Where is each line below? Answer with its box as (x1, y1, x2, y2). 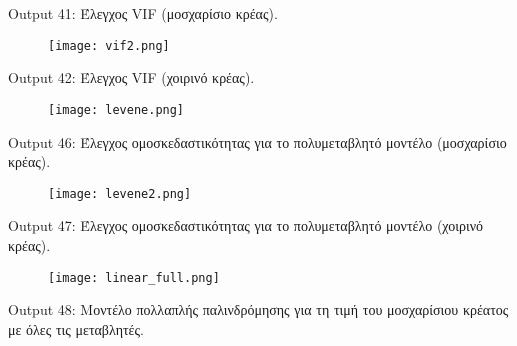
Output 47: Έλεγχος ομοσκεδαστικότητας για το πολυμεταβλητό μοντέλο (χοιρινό (8, 215, 484, 236)
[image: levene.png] (48, 102, 185, 117)
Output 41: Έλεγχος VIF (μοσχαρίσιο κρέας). (8, 3, 278, 23)
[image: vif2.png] (48, 38, 170, 53)
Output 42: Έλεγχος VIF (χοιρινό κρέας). (8, 67, 255, 88)
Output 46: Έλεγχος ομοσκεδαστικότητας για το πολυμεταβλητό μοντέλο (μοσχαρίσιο (8, 131, 507, 152)
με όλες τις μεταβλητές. (8, 318, 144, 339)
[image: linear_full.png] (48, 270, 220, 285)
